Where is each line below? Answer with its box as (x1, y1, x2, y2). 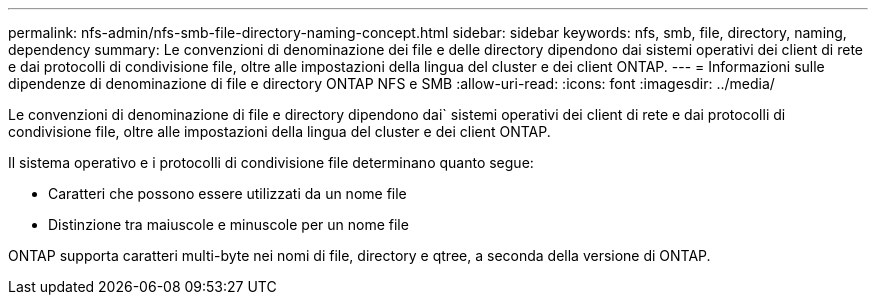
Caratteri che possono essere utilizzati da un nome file (48, 185, 407, 202)
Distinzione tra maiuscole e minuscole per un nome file (48, 216, 409, 233)
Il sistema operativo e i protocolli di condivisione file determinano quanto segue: (8, 154, 534, 171)
